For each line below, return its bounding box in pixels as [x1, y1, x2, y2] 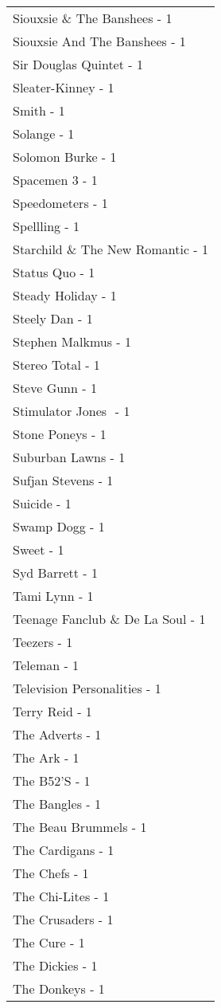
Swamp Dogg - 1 [13, 517, 105, 535]
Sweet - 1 [13, 540, 64, 559]
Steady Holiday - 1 [13, 286, 117, 304]
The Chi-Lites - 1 [13, 887, 110, 905]
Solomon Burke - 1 [13, 147, 117, 166]
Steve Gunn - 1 [13, 378, 97, 397]
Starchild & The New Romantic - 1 [13, 240, 209, 258]
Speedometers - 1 [13, 194, 108, 212]
